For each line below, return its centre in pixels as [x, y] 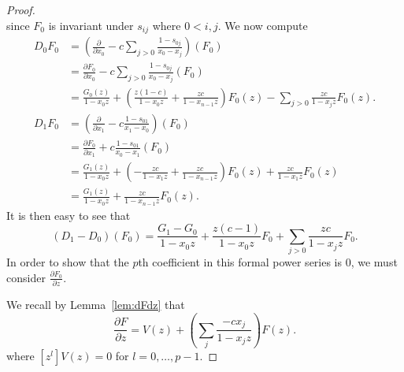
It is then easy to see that [69, 215]
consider [26, 277]
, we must [374, 262]
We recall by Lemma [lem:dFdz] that [96, 304]
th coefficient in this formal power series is [240, 262]
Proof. [21, 9]
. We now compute [263, 25]
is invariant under [91, 25]
